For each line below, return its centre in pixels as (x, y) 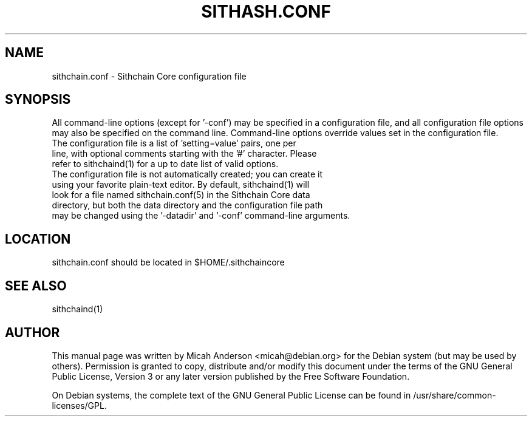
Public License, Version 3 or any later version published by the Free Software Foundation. (231, 376)
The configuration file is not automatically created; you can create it (187, 174)
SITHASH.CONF (266, 12)
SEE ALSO (36, 286)
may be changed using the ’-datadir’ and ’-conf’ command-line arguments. (201, 216)
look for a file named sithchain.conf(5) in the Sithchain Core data (181, 195)
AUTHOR (32, 332)
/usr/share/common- (455, 395)
